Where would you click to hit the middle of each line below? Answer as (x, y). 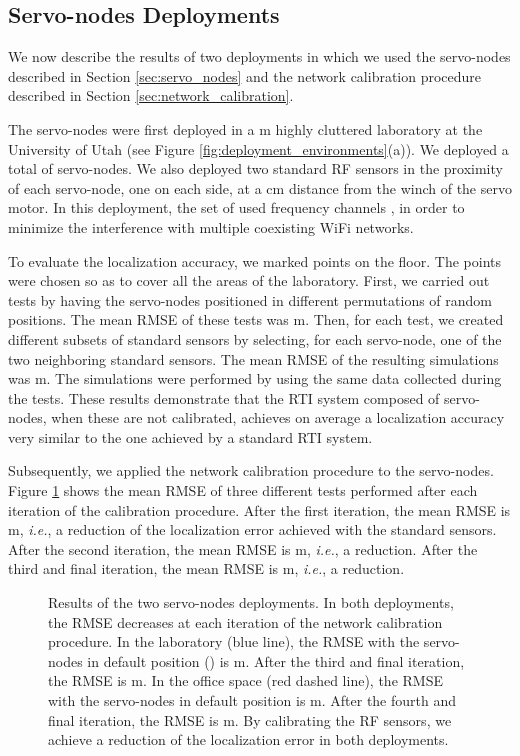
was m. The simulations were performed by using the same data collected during (255, 378)
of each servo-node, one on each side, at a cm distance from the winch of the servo (260, 187)
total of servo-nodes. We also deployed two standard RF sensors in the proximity (255, 168)
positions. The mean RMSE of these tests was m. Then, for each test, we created (256, 319)
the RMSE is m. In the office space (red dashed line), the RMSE (245, 680)
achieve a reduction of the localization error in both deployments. (248, 739)
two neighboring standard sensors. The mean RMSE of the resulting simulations (253, 358)
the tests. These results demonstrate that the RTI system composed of (224, 397)
